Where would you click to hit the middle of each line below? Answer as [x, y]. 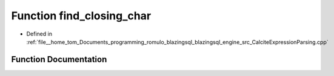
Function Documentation [59, 59]
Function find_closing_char [81, 16]
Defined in [39, 34]
